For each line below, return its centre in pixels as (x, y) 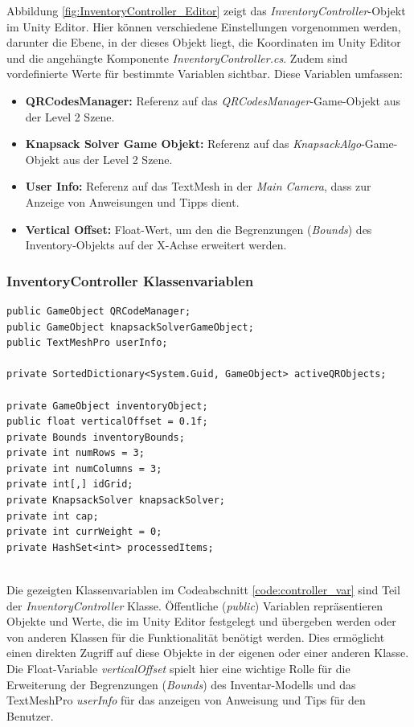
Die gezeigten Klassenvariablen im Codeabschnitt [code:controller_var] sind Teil (203, 590)
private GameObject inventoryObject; (107, 406)
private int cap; (53, 516)
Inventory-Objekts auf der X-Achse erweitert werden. (156, 245)
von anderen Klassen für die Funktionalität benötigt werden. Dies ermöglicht (196, 637)
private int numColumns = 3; (84, 468)
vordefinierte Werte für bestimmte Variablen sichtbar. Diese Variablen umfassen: (205, 74)
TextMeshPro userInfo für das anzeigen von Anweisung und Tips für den (186, 700)
